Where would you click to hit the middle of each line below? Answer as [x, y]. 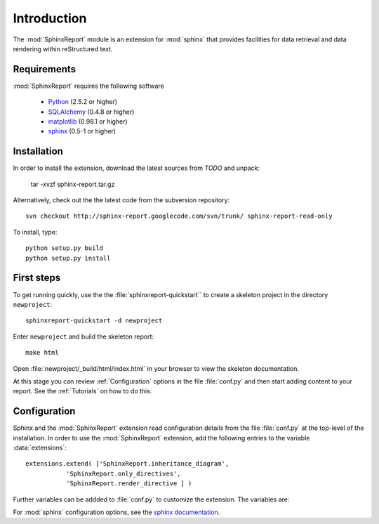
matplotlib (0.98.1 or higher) [88, 122]
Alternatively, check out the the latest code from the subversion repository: [121, 200]
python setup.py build [65, 248]
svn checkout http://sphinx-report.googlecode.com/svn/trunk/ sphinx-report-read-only [179, 216]
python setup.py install [68, 258]
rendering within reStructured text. [63, 48]
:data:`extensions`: [40, 447]
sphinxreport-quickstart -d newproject [94, 321]
